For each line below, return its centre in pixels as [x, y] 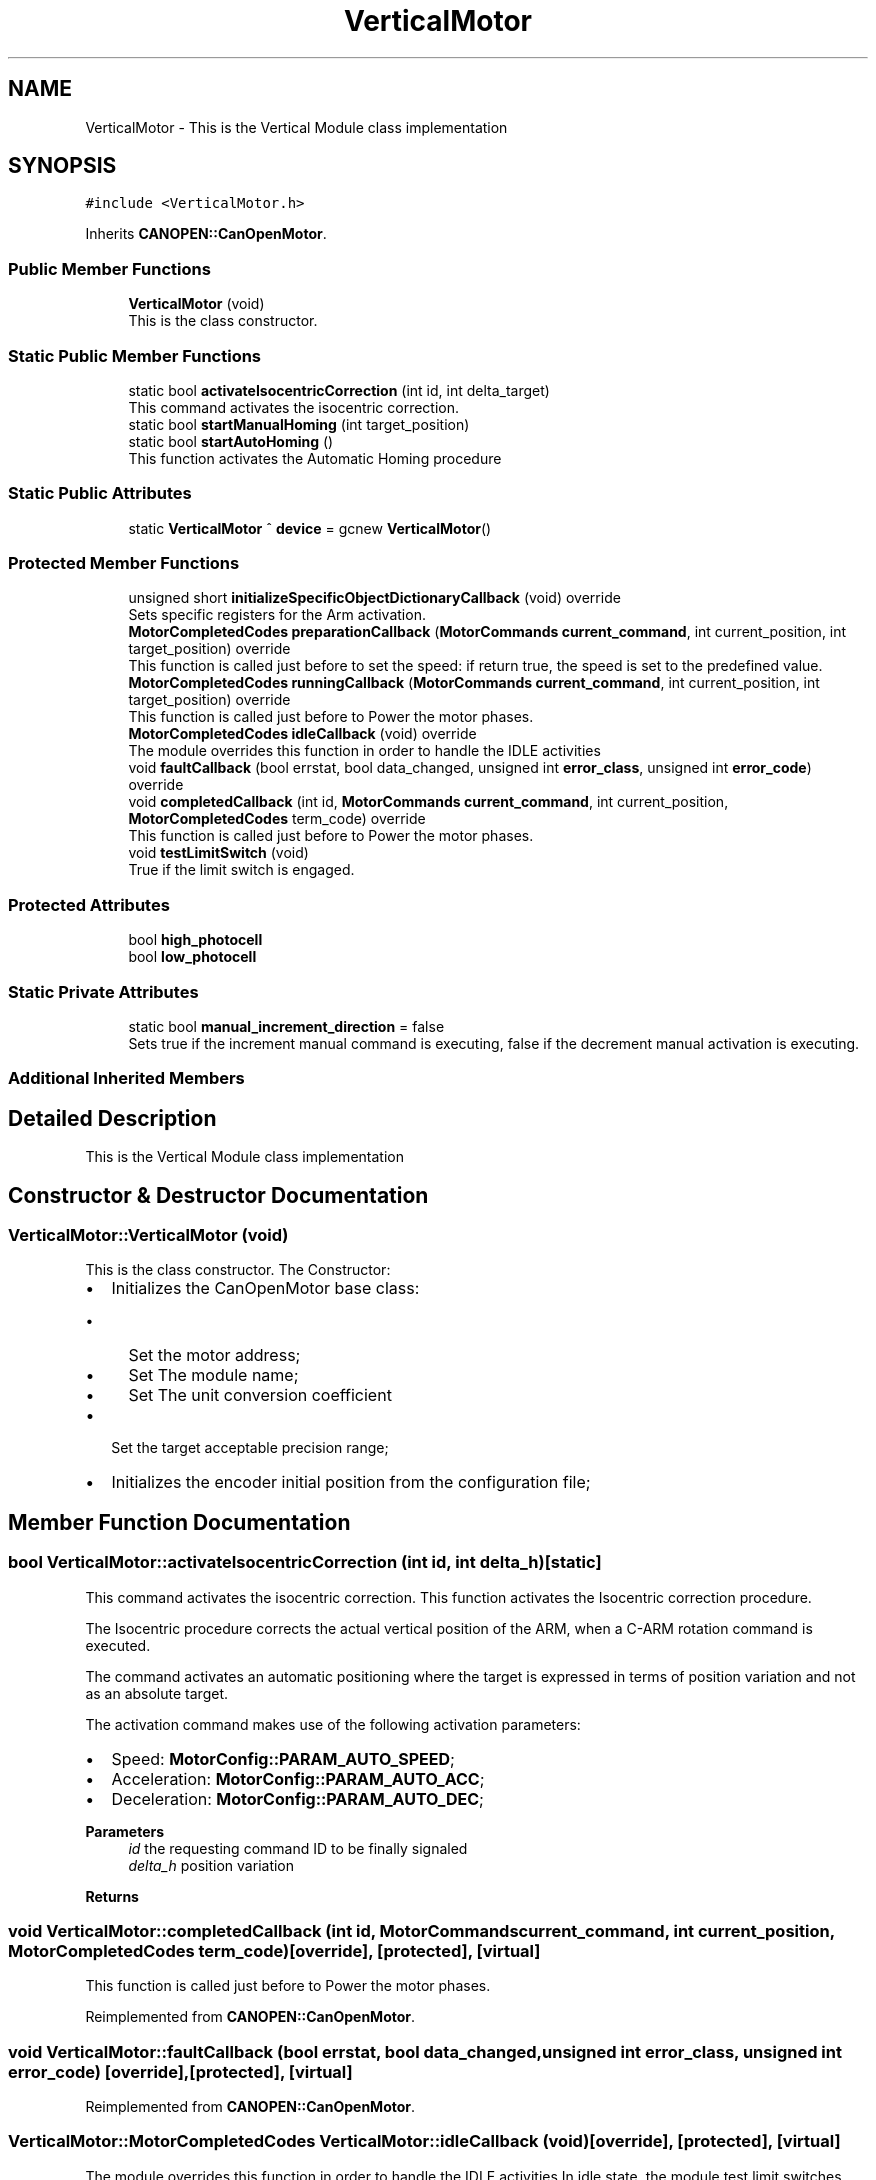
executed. [118, 1645]
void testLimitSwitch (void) [218, 853]
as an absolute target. [156, 1693]
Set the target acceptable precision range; [250, 1448]
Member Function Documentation [179, 1522]
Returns [112, 1896]
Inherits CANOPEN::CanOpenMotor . [206, 234]
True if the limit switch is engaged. [241, 870]
